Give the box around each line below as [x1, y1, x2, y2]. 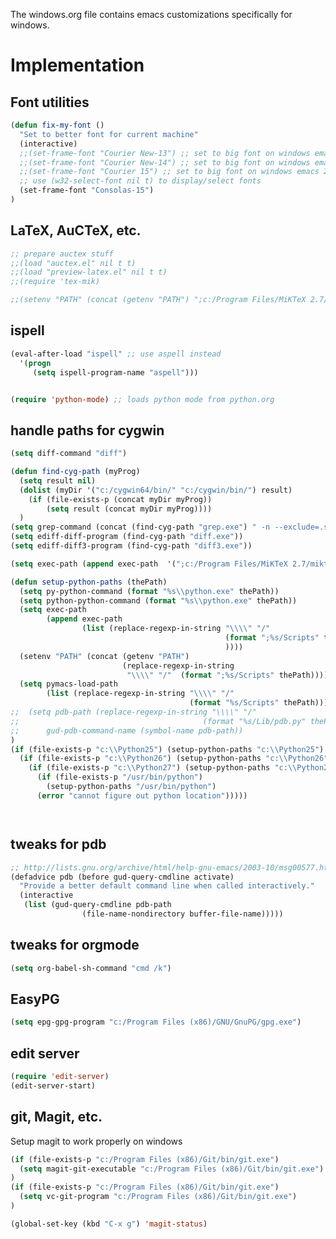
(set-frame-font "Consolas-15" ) [19, 185, 155, 196]
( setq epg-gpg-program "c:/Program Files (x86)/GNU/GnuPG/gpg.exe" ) [10, 1017, 302, 1028]
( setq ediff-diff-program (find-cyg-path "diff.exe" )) [10, 532, 244, 542]
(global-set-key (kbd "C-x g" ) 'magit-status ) [10, 1219, 208, 1229]
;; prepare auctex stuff [10, 249, 114, 259]
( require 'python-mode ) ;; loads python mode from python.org [10, 394, 275, 404]
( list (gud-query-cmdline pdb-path [23, 900, 172, 910]
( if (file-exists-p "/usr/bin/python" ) [36, 772, 203, 783]
